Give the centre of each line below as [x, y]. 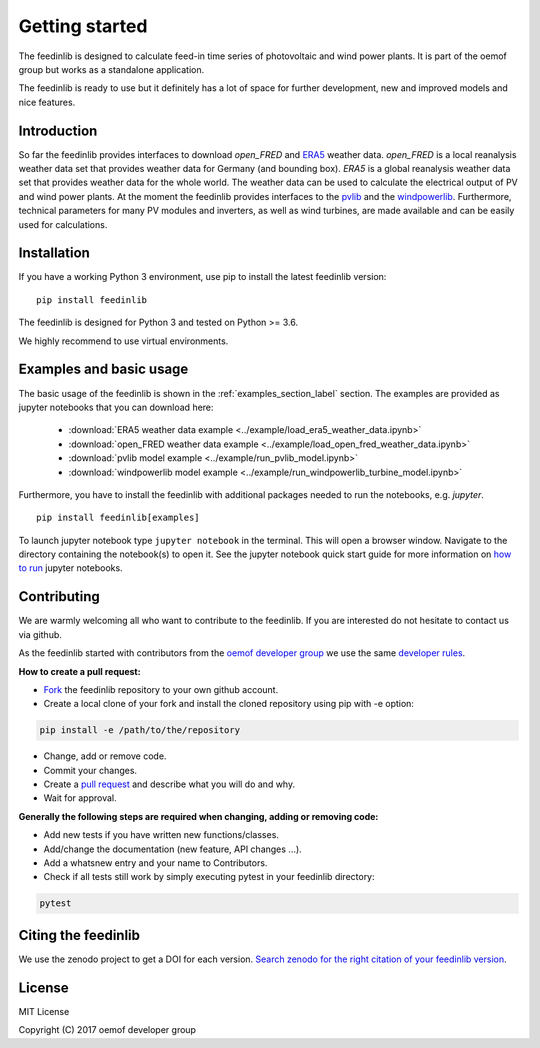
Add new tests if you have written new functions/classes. [161, 835]
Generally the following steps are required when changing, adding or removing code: [198, 816]
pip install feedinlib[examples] [118, 518]
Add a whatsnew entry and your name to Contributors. [155, 863]
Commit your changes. [90, 770]
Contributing [59, 596]
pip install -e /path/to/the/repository [139, 730]
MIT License [44, 1011]
